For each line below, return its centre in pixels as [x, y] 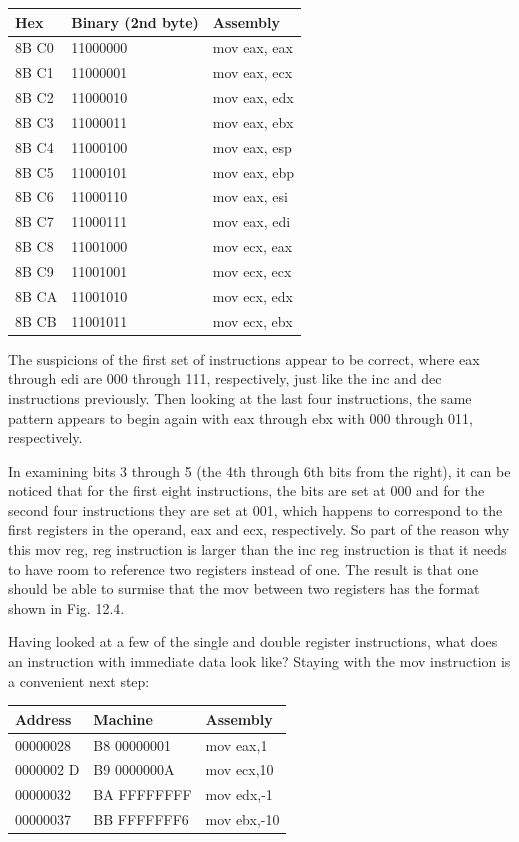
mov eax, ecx [252, 72]
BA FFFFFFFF [142, 794]
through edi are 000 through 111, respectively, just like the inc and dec [225, 378]
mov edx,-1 [239, 794]
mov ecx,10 [239, 769]
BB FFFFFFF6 [141, 819]
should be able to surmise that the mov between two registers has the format [244, 588]
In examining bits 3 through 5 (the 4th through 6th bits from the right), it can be [259, 470]
